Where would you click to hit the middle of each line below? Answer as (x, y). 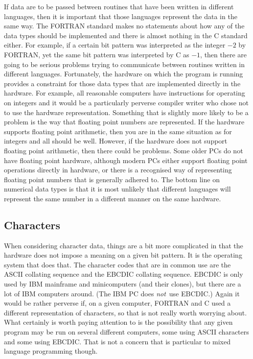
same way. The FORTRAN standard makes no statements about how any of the (124, 26)
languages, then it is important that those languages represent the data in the (121, 16)
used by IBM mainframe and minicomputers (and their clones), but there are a (123, 284)
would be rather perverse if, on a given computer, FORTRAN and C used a (117, 303)
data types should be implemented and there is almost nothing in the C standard (126, 35)
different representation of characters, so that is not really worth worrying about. (126, 312)
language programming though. (51, 351)
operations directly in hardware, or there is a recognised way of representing (118, 170)
